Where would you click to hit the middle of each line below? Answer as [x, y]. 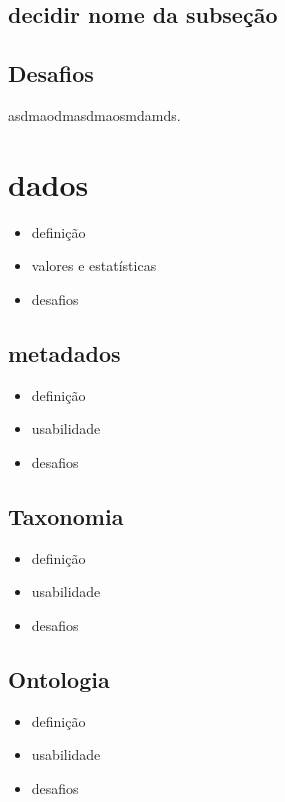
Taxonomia [66, 515]
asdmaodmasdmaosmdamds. [94, 114]
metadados [64, 352]
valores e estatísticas [94, 265]
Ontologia [59, 678]
